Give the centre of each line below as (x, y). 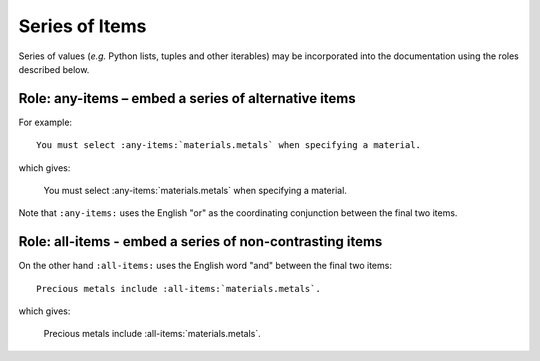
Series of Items (82, 26)
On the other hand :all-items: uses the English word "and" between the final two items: (205, 266)
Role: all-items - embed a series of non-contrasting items (200, 241)
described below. (54, 69)
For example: (45, 122)
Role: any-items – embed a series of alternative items (187, 98)
